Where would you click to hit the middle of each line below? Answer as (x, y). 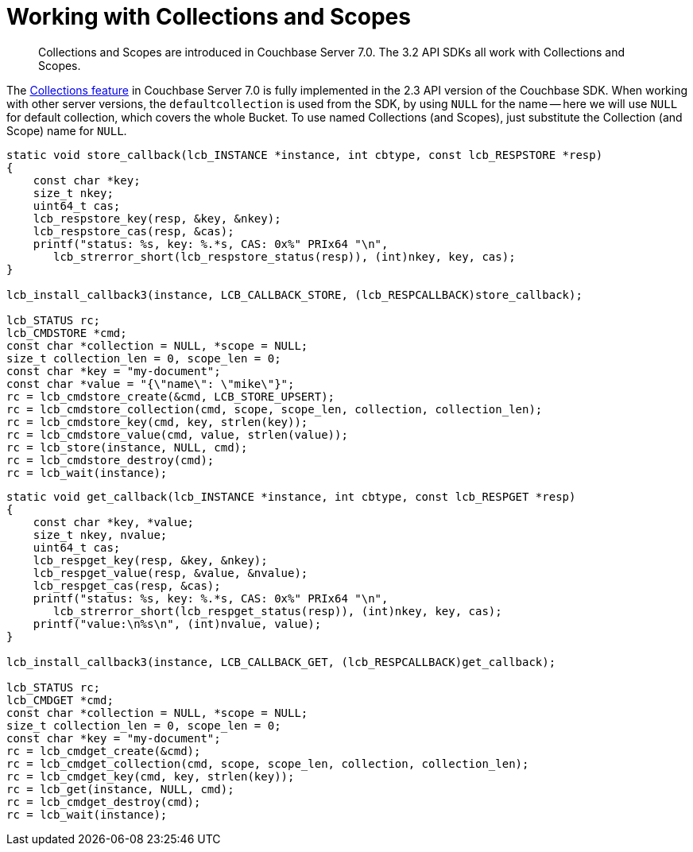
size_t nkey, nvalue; (100, 534)
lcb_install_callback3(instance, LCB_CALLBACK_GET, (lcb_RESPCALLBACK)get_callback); (281, 662)
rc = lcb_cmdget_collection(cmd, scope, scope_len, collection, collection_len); (268, 763)
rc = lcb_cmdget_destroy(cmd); (104, 802)
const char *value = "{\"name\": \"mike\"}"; (151, 383)
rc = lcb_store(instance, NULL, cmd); (127, 447)
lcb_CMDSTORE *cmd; (67, 333)
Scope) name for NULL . (67, 130)
